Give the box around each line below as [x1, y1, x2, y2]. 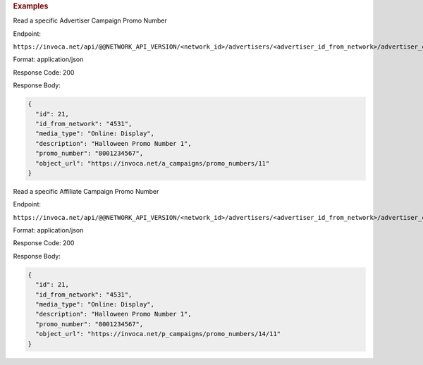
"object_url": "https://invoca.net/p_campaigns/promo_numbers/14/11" [35, 330, 281, 338]
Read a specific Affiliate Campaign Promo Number [13, 187, 159, 195]
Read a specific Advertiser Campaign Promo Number [13, 16, 167, 25]
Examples [13, 1, 49, 11]
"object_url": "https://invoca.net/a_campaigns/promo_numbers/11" [35, 159, 270, 167]
